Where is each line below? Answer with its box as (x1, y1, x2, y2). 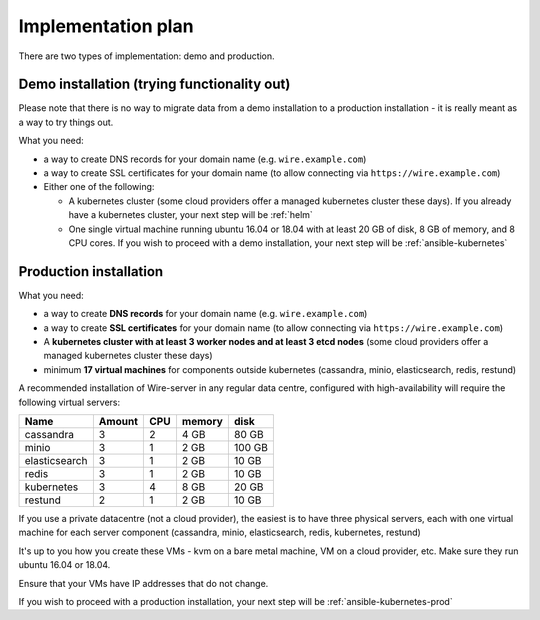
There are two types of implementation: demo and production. (18, 50, 275, 62)
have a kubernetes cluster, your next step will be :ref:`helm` (68, 209, 314, 221)
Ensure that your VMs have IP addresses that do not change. (18, 577, 269, 589)
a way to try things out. (18, 116, 114, 128)
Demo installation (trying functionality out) (18, 76, 291, 93)
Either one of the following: (43, 181, 155, 193)
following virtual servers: (18, 396, 121, 408)
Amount (98, 415, 139, 428)
